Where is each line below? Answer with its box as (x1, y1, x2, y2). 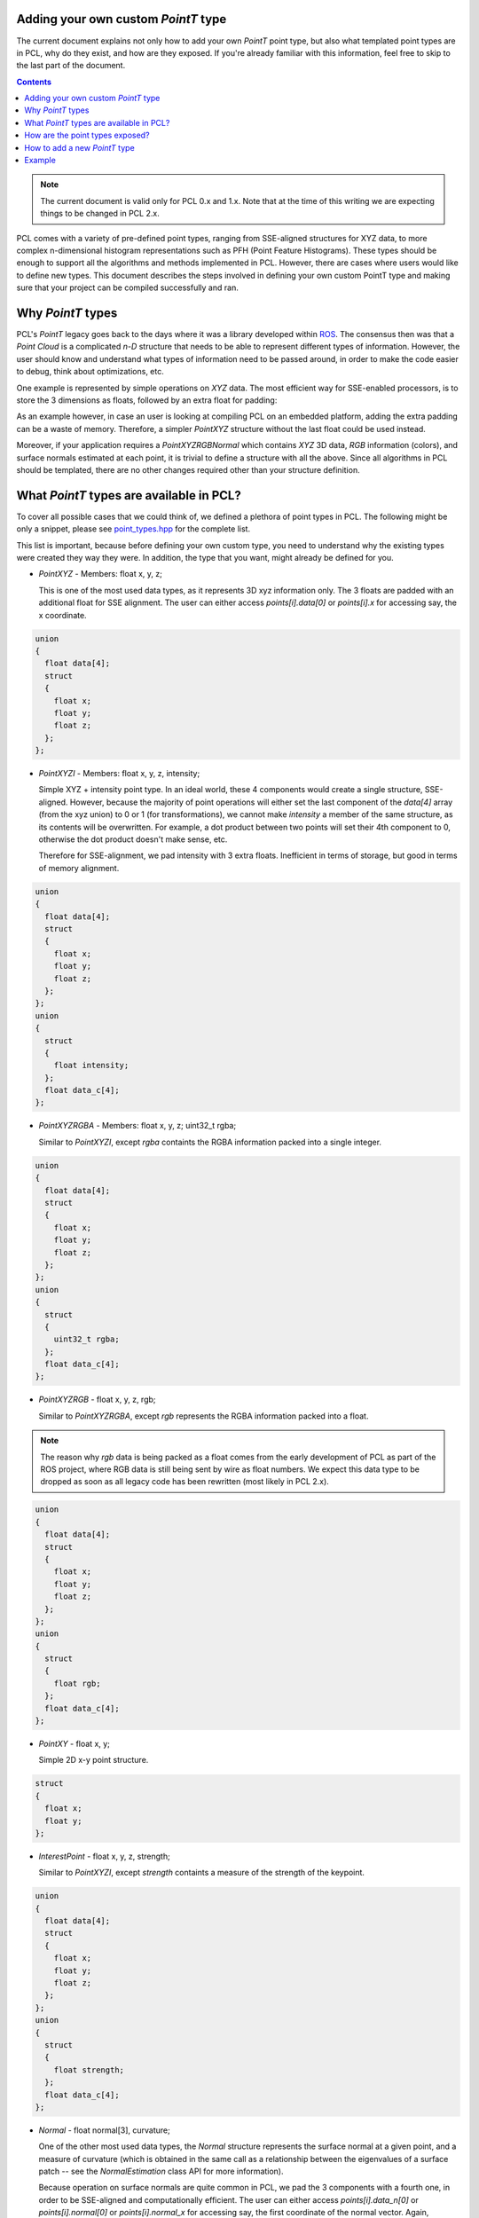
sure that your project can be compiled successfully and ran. (16, 282, 239, 293)
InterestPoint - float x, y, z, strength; (38, 1851, 170, 1861)
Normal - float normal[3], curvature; (38, 2125, 170, 2135)
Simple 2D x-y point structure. (38, 1755, 149, 1766)
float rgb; (53, 1678, 101, 1688)
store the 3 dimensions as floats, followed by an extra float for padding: (16, 395, 278, 405)
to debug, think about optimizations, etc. (16, 366, 164, 377)
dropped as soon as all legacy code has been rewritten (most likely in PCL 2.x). (40, 1476, 330, 1487)
